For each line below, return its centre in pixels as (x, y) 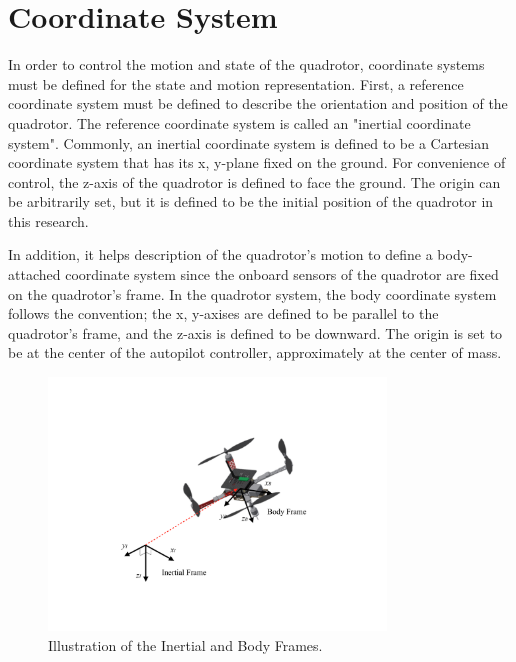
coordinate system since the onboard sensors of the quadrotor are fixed (282, 274)
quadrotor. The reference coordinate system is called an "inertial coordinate (239, 122)
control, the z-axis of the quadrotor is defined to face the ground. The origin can (254, 181)
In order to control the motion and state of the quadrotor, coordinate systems (246, 64)
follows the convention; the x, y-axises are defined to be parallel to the (223, 313)
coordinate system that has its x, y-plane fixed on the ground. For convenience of (257, 162)
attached (34, 274)
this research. (48, 220)
